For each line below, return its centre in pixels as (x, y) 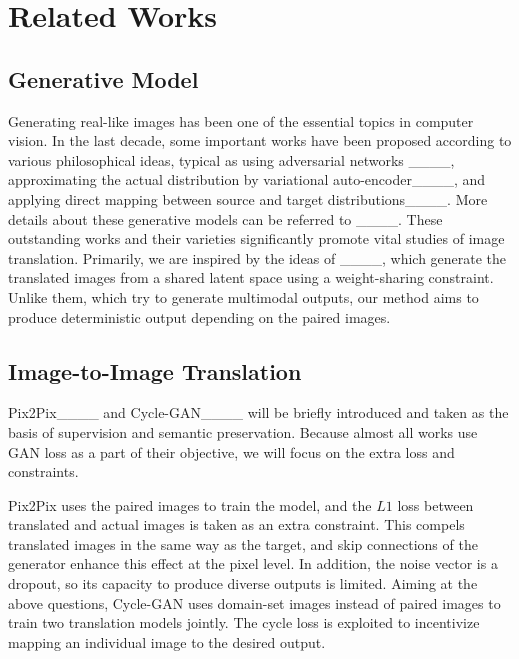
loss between (435, 504)
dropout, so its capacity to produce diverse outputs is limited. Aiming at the (243, 583)
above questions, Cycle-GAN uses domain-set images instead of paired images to (254, 602)
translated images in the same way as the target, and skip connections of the (243, 543)
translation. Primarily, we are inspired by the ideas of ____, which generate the (257, 257)
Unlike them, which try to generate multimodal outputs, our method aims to (243, 296)
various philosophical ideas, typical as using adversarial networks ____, (231, 159)
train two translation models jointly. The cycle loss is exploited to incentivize (244, 622)
